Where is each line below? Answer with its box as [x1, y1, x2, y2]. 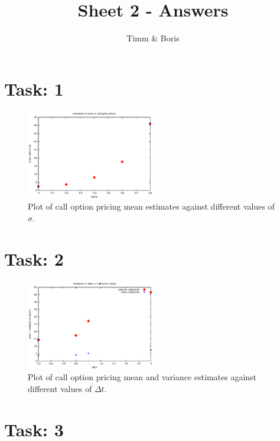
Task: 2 [4, 246, 64, 270]
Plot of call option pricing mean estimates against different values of [28, 200, 275, 213]
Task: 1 [4, 76, 64, 100]
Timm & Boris [126, 32, 180, 44]
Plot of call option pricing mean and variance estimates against [28, 371, 257, 383]
